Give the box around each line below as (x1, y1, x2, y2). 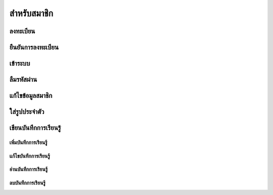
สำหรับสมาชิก (9, 8, 53, 19)
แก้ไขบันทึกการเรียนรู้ (9, 152, 51, 159)
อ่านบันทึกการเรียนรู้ (9, 166, 48, 173)
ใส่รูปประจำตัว (9, 108, 44, 116)
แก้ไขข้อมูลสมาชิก (9, 91, 53, 100)
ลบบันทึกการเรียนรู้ (9, 179, 45, 186)
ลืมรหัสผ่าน (9, 75, 37, 84)
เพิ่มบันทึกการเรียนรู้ (9, 139, 48, 146)
